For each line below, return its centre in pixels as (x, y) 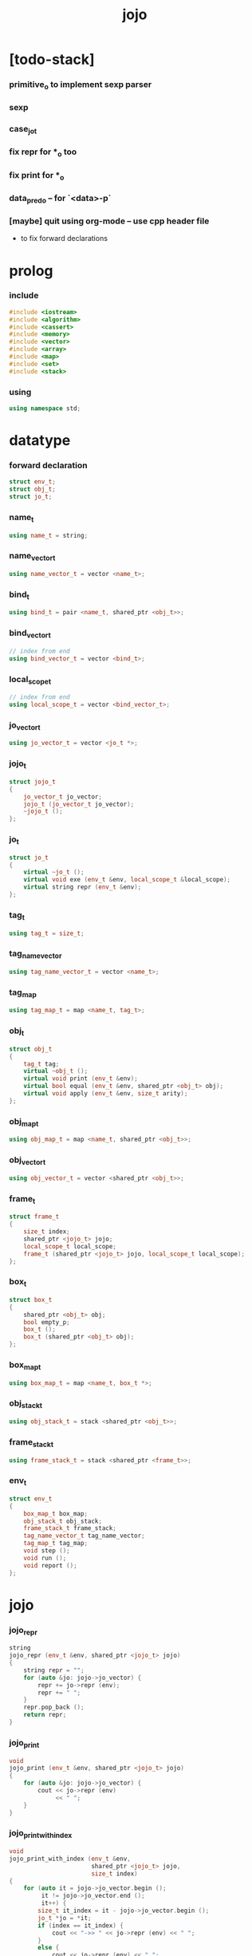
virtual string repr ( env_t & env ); (83, 887)
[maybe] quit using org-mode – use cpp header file (109, 221)
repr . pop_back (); (54, 1708)
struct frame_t (34, 1217)
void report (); (51, 1565)
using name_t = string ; (49, 535)
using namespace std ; (45, 408)
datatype (40, 441)
